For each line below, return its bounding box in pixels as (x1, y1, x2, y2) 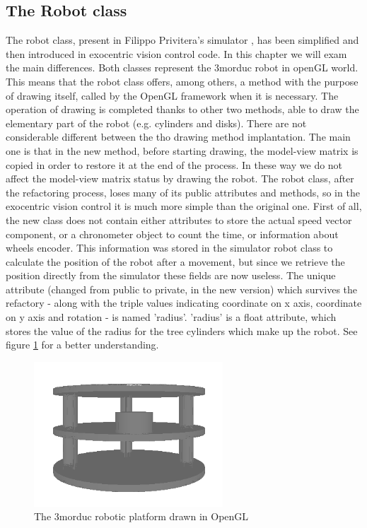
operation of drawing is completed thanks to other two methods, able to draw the (6, 102, 359, 117)
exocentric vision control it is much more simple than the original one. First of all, (6, 199, 362, 213)
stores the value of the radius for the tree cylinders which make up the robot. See (6, 323, 358, 338)
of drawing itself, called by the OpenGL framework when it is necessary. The (6, 88, 339, 102)
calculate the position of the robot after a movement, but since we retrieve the (6, 254, 345, 269)
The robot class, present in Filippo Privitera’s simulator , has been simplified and (6, 33, 359, 47)
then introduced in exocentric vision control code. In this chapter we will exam (6, 46, 347, 61)
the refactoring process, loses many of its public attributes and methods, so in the (6, 184, 360, 199)
